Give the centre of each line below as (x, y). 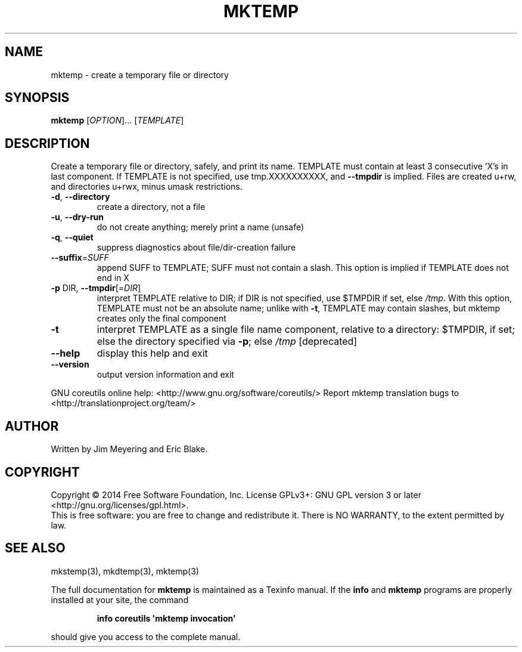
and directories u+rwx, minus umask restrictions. (147, 187)
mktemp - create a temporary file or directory (140, 75)
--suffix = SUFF (80, 258)
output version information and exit (165, 375)
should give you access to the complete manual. (146, 636)
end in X (113, 278)
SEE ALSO (35, 548)
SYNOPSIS (37, 98)
